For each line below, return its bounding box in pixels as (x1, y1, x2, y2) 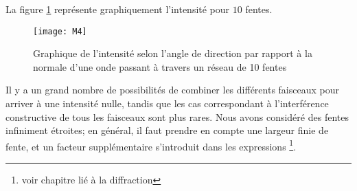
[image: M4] (33, 26, 87, 36)
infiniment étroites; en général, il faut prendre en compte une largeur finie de (5, 123, 329, 137)
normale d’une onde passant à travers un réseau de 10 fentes (33, 59, 287, 74)
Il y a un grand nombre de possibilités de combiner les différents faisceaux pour (5, 82, 339, 97)
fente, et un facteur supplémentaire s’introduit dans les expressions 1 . (5, 137, 297, 153)
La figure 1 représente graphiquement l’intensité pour (5, 2, 230, 16)
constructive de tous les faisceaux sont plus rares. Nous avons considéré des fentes (5, 109, 349, 124)
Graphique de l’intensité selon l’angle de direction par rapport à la (33, 46, 312, 60)
